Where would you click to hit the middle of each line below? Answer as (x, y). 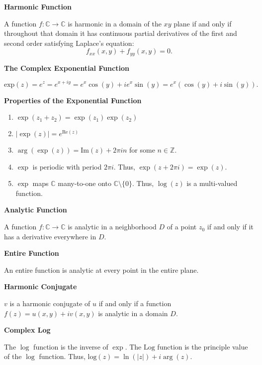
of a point (182, 227)
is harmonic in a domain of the (115, 23)
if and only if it (230, 227)
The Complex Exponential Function (67, 68)
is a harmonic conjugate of (50, 303)
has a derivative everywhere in (50, 236)
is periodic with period (67, 166)
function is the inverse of (71, 346)
